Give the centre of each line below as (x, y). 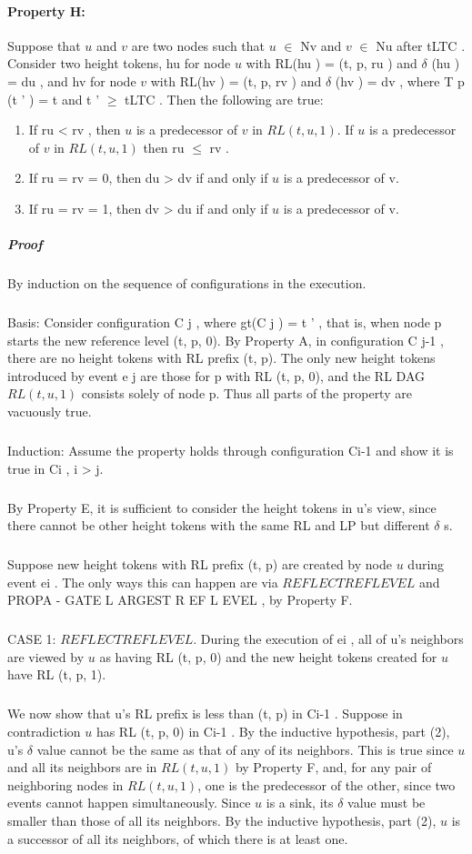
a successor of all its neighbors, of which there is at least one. (178, 838)
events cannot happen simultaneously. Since (129, 803)
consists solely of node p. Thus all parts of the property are (246, 393)
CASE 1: (32, 639)
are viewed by (46, 656)
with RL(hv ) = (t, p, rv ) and (236, 80)
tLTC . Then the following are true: (224, 99)
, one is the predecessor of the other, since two (326, 784)
